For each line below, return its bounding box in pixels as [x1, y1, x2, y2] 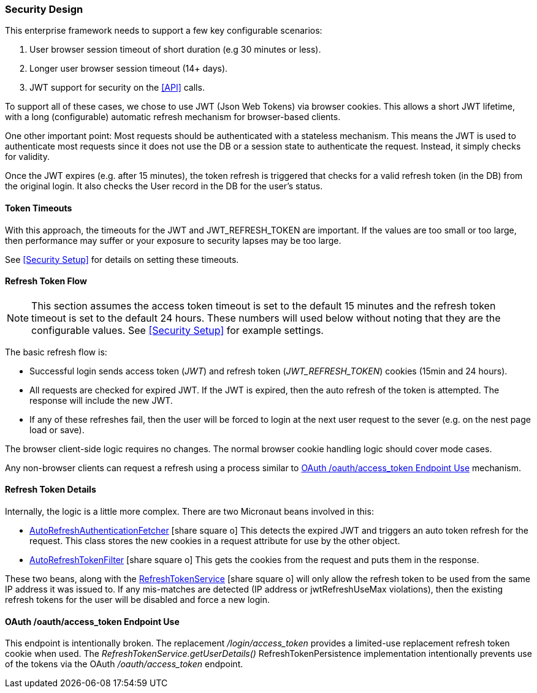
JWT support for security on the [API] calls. [29, 82, 205, 93]
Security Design [5, 3, 83, 15]
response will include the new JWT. [29, 395, 173, 406]
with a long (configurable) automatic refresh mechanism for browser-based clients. [5, 112, 341, 123]
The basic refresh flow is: [5, 346, 107, 357]
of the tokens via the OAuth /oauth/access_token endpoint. [5, 659, 243, 670]
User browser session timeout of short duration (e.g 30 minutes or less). [29, 44, 321, 55]
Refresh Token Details [5, 484, 96, 495]
